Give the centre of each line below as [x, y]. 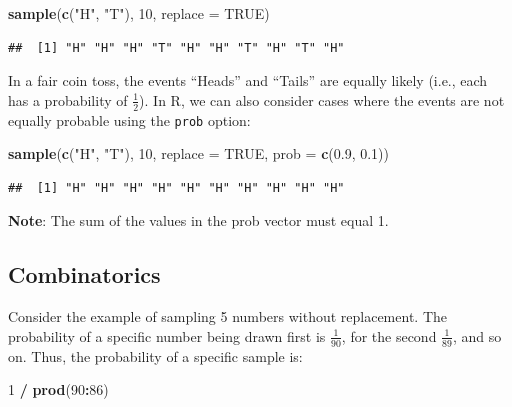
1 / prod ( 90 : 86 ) [58, 389]
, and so [477, 335]
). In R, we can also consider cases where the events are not [322, 99]
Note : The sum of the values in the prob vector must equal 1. [198, 220]
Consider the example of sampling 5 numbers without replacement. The [227, 316]
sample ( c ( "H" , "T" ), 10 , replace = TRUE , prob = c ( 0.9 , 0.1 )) [199, 153]
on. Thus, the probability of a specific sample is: [155, 355]
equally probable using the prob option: [129, 119]
